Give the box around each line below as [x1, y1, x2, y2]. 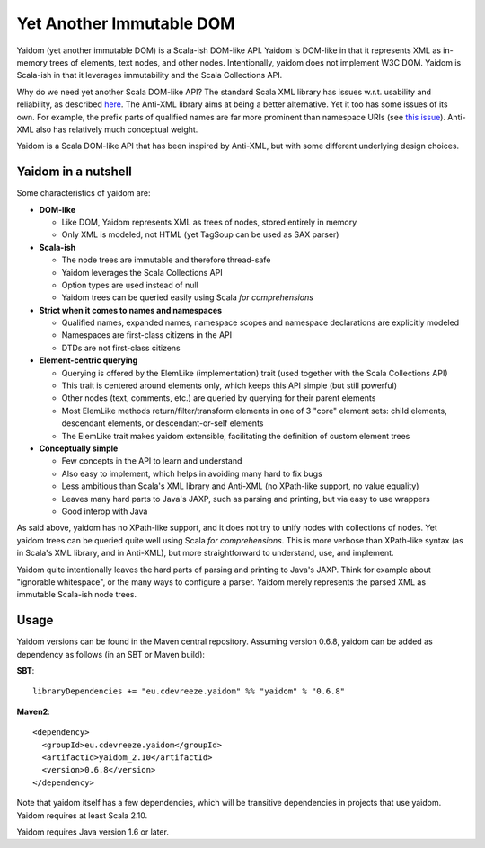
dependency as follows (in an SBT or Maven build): [16, 649, 206, 659]
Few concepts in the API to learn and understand [61, 455, 242, 466]
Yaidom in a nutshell [16, 164, 132, 180]
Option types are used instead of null [61, 279, 198, 290]
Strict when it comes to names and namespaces [39, 305, 223, 315]
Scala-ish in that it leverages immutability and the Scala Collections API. [16, 70, 283, 81]
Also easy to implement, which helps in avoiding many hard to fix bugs [61, 468, 322, 479]
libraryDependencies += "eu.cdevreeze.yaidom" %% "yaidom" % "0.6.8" [32, 686, 346, 696]
